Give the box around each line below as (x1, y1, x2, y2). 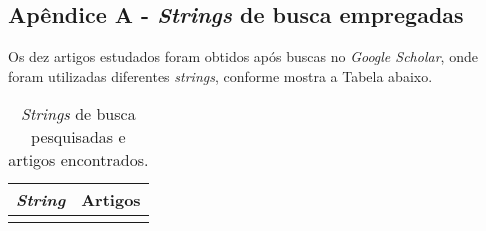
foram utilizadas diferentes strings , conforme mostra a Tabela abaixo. (8, 65, 433, 86)
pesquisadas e (31, 125, 126, 149)
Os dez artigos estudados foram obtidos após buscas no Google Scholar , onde (8, 46, 478, 67)
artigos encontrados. (8, 148, 149, 172)
